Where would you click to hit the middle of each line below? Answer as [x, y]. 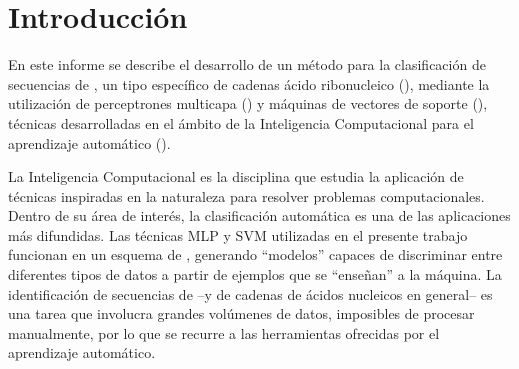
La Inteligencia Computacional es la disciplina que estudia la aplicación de [236, 176]
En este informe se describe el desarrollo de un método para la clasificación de [247, 64]
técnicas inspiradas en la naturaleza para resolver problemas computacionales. [246, 195]
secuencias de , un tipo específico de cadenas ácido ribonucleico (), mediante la [249, 83]
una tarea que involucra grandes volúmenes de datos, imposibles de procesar [241, 313]
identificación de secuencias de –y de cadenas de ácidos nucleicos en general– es [250, 293]
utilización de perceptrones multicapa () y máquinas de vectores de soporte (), [248, 103]
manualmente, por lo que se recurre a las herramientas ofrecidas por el [224, 332]
